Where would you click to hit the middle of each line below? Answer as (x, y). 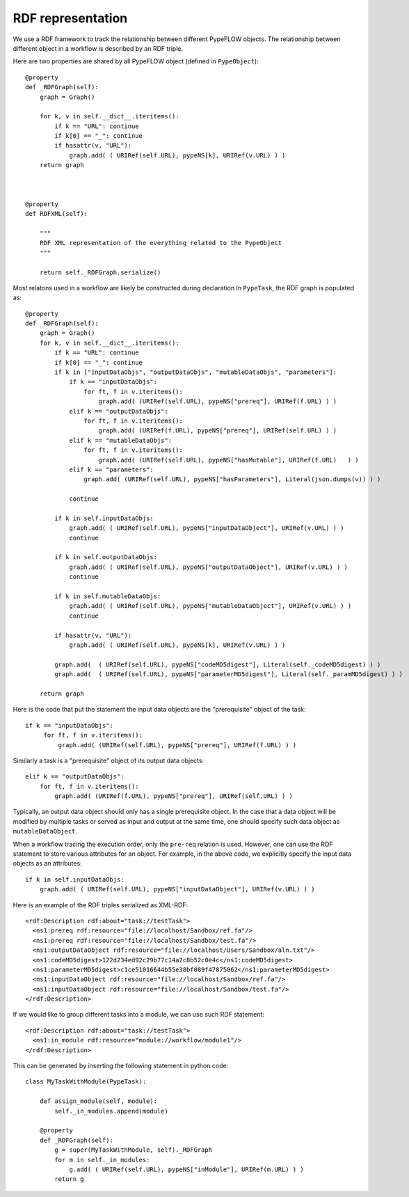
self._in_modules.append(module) (111, 1111)
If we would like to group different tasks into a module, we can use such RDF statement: (138, 1015)
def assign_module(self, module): (98, 1101)
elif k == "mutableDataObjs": (121, 440)
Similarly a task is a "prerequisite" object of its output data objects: (109, 760)
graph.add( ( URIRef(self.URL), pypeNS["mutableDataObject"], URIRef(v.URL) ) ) (210, 606)
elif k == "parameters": (112, 469)
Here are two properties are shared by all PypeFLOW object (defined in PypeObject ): (136, 61)
